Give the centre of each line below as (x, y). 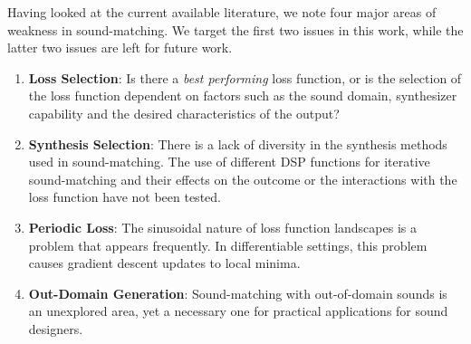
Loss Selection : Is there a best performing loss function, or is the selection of (245, 77)
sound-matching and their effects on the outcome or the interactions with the (243, 179)
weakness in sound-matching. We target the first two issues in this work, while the (235, 29)
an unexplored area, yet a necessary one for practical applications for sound (238, 311)
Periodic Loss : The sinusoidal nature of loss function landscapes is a (222, 227)
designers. (56, 328)
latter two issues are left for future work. (120, 48)
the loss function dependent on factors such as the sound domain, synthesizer (243, 96)
